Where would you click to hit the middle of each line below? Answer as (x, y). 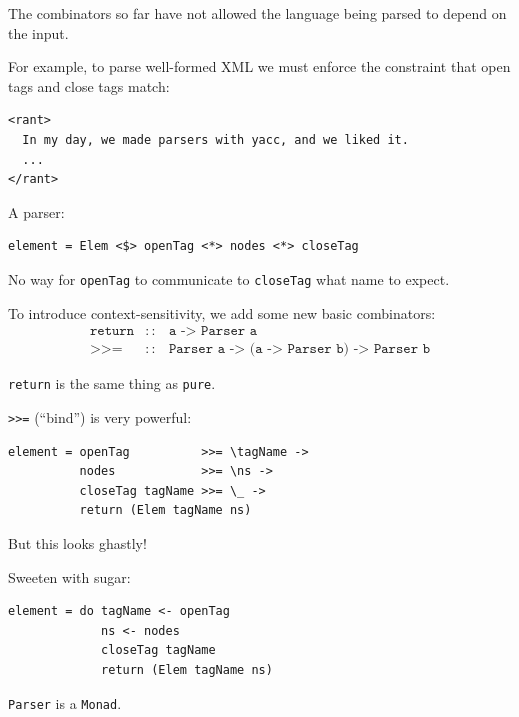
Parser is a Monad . (65, 702)
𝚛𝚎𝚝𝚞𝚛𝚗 (112, 331)
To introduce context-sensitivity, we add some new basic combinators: (222, 312)
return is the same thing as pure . (112, 383)
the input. (38, 32)
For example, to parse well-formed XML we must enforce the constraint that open (259, 66)
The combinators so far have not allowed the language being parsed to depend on (257, 13)
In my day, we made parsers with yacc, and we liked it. (215, 139)
